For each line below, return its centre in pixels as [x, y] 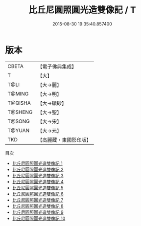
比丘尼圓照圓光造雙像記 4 [38, 181]
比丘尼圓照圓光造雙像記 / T [82, 10]
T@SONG [19, 121]
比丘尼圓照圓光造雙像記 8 [38, 206]
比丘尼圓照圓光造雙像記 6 [38, 194]
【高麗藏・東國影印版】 [64, 140]
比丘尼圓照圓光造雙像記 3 [38, 175]
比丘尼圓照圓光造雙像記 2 [38, 169]
